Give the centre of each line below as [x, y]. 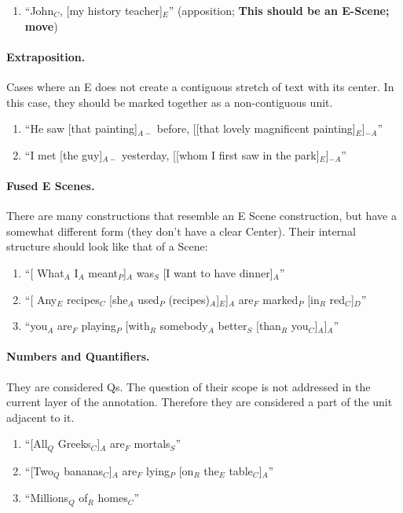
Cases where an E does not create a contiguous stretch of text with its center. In [200, 86]
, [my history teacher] [111, 10]
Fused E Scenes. [51, 185]
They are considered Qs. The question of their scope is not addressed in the [189, 386]
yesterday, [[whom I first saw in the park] [221, 154]
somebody [184, 326]
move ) [41, 26]
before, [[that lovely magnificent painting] [256, 128]
